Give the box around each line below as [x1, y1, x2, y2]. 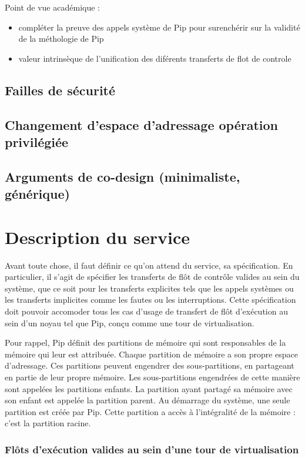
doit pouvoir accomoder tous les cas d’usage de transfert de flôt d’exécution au [5, 305, 288, 317]
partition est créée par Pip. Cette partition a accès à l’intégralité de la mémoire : [5, 405, 296, 417]
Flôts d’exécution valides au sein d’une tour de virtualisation [5, 442, 299, 456]
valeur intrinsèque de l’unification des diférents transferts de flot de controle [18, 52, 291, 64]
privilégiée [5, 132, 69, 151]
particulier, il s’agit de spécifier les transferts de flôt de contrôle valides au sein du [5, 270, 300, 283]
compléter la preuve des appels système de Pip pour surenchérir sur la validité [18, 21, 300, 33]
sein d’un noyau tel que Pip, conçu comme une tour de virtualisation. [5, 316, 254, 329]
